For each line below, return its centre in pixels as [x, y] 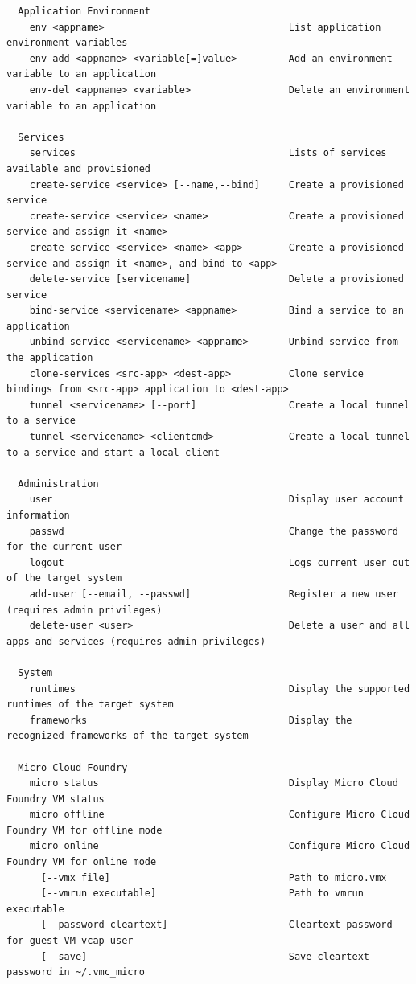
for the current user [64, 547]
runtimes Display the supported [220, 689]
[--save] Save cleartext [205, 956]
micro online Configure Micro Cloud [220, 846]
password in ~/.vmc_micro [76, 972]
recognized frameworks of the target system [128, 736]
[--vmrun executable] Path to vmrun [202, 894]
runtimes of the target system [90, 705]
